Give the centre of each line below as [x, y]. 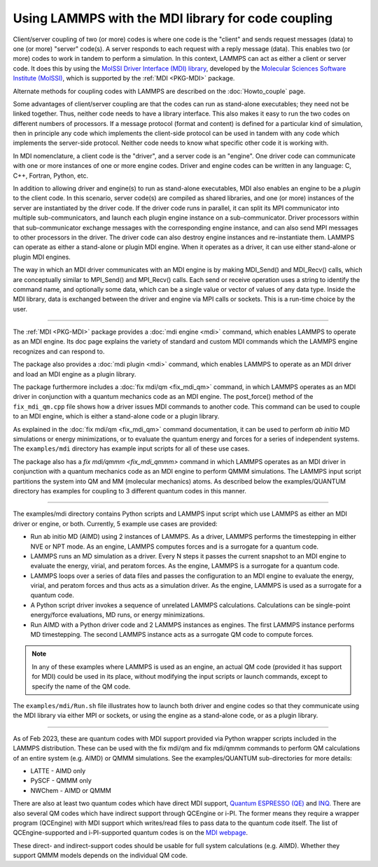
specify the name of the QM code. [81, 686]
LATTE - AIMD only [58, 770]
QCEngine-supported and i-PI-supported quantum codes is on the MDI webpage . [131, 833]
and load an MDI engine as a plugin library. [75, 374]
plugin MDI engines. [42, 257]
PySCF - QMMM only [61, 781]
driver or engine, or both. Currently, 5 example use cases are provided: [115, 523]
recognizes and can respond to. [59, 351]
